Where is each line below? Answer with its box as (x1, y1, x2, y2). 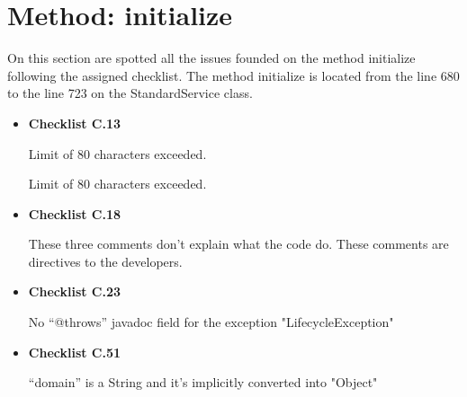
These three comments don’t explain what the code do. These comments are (28, 234, 449, 253)
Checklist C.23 (28, 282, 121, 301)
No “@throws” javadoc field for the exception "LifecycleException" (28, 313, 394, 331)
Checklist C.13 (28, 113, 121, 132)
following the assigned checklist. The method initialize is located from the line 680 (7, 66, 460, 84)
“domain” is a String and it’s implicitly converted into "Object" (28, 373, 378, 392)
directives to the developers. (28, 251, 183, 270)
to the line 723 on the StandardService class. (7, 84, 253, 102)
